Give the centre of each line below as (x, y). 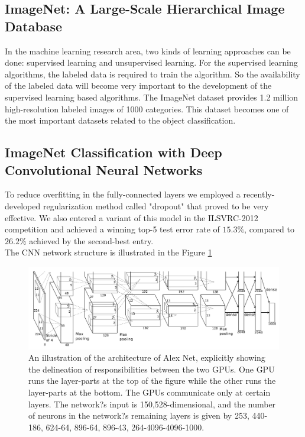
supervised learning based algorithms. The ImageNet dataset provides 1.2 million (152, 97)
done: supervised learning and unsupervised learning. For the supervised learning (151, 62)
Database (34, 26)
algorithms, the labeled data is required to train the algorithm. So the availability (152, 74)
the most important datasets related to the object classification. (120, 120)
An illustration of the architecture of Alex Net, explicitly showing (147, 357)
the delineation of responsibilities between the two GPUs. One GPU (152, 369)
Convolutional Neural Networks (104, 169)
